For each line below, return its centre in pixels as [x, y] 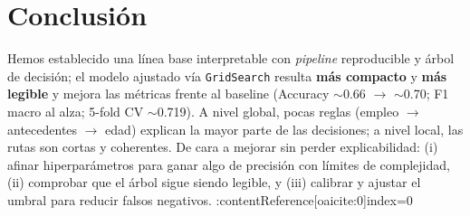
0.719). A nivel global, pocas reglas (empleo [278, 111]
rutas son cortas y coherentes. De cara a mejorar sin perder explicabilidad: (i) [223, 147]
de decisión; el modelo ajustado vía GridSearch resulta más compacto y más [227, 75]
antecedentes [43, 129]
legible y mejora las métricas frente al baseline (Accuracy [168, 94]
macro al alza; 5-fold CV [76, 111]
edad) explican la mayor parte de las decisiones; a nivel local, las [284, 129]
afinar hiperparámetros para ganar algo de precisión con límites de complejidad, [229, 164]
